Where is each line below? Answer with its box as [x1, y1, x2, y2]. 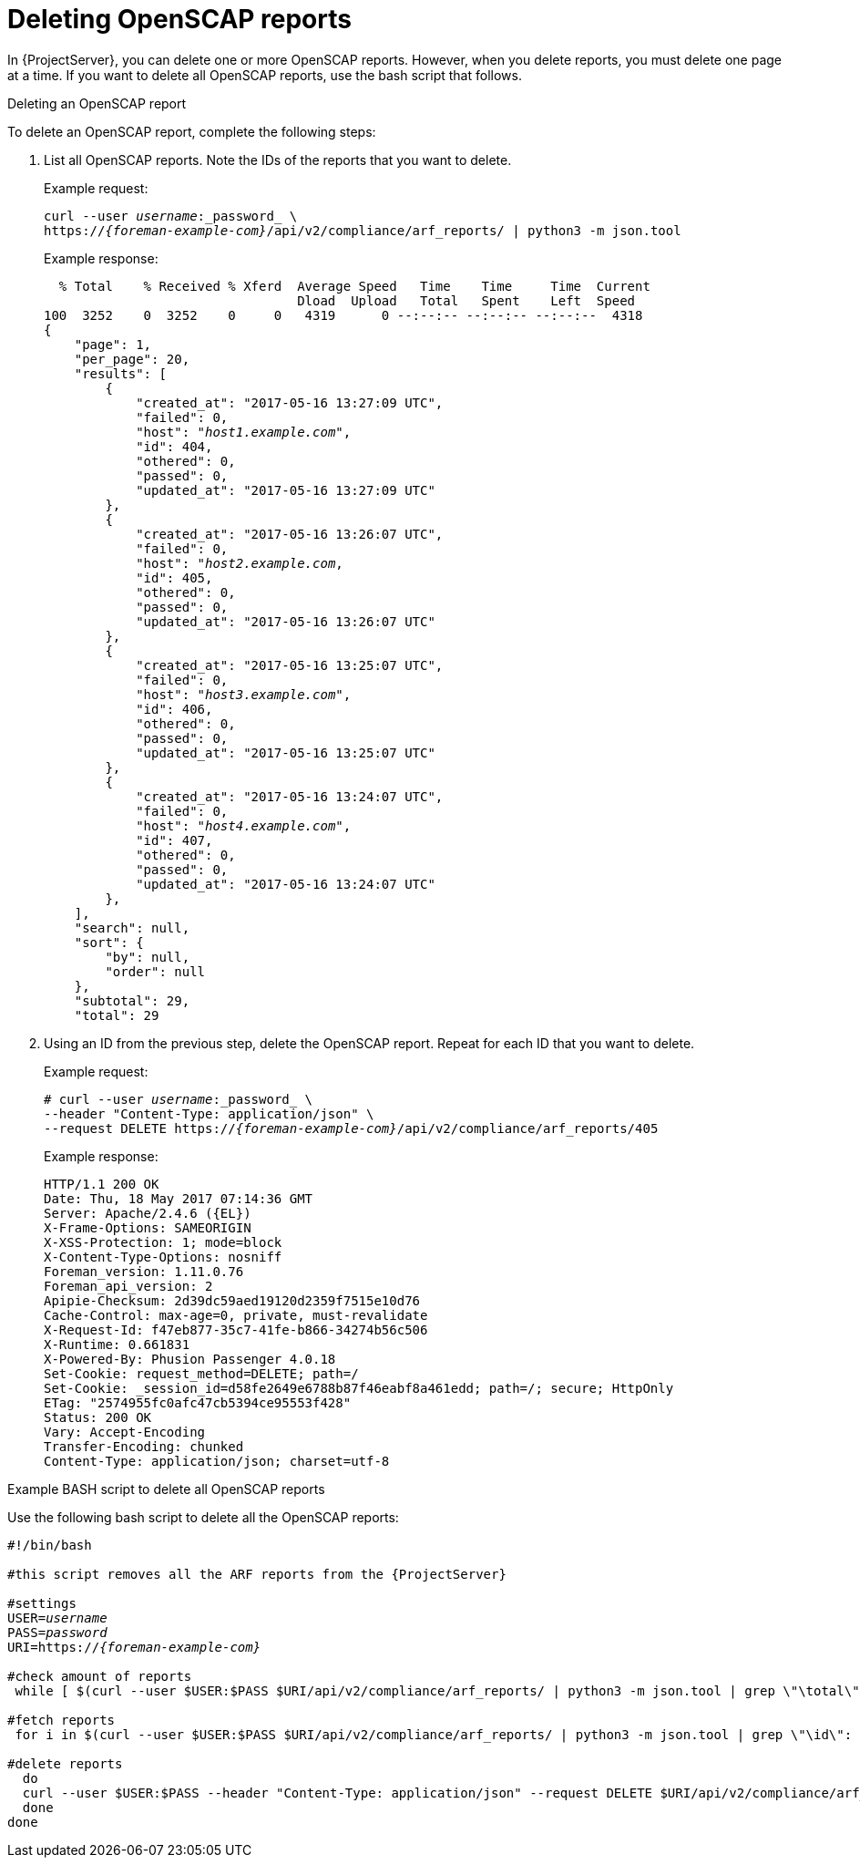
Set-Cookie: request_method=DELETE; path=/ [44, 1365, 359, 1381]
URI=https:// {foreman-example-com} [7, 1639, 261, 1654]
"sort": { [74, 934, 144, 950]
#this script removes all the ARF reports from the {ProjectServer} [7, 1566, 507, 1582]
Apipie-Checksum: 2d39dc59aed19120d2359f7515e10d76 [44, 1293, 421, 1308]
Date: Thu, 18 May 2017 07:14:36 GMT [44, 1190, 313, 1206]
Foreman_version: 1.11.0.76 [44, 1263, 244, 1279]
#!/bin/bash [7, 1537, 92, 1552]
